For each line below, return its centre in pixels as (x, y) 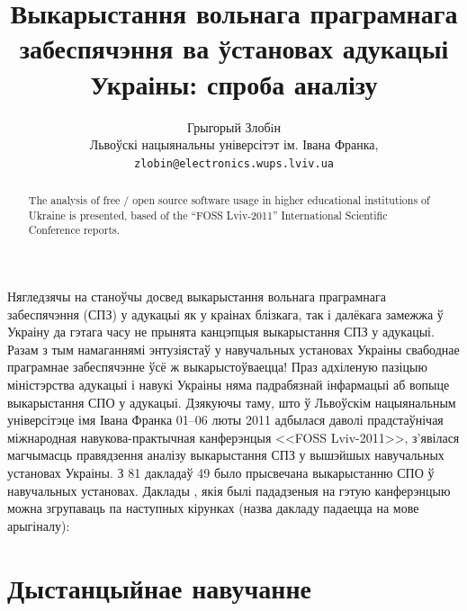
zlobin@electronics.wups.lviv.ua (234, 163)
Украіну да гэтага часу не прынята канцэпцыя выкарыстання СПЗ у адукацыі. (221, 332)
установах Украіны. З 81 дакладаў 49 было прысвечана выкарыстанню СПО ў (221, 473)
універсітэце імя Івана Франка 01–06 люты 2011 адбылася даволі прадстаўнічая (225, 420)
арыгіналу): (39, 525)
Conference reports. (74, 230)
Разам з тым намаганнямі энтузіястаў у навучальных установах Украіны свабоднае (233, 349)
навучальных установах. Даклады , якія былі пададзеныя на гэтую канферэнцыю (229, 490)
